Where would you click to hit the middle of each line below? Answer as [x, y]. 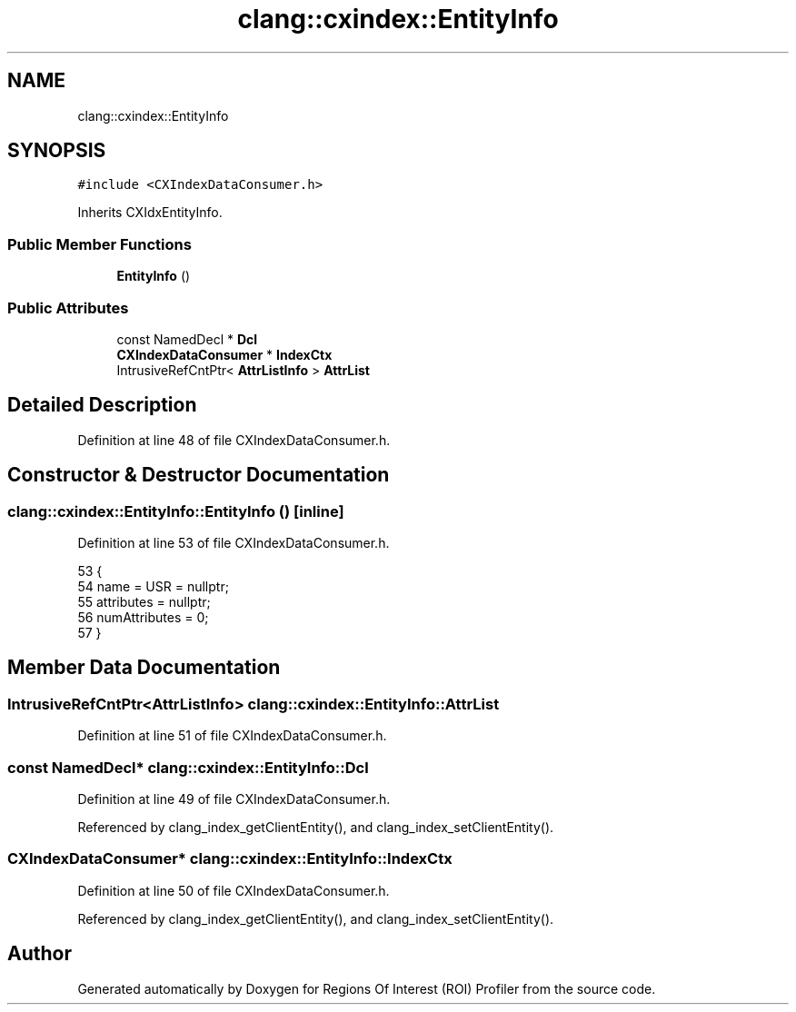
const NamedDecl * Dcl [187, 339]
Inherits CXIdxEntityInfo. [150, 213]
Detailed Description [102, 405]
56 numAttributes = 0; [143, 617]
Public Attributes [68, 308]
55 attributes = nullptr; [144, 602]
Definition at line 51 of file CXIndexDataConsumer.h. [232, 736]
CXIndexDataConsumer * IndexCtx [224, 354]
